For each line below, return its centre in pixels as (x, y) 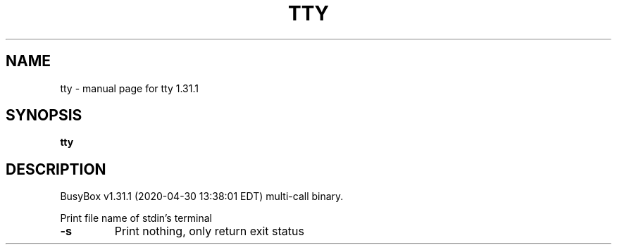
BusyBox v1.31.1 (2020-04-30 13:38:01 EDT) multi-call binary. (202, 196)
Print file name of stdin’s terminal (136, 218)
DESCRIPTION (56, 169)
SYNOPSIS (44, 115)
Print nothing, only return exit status (209, 231)
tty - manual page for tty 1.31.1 (129, 88)
